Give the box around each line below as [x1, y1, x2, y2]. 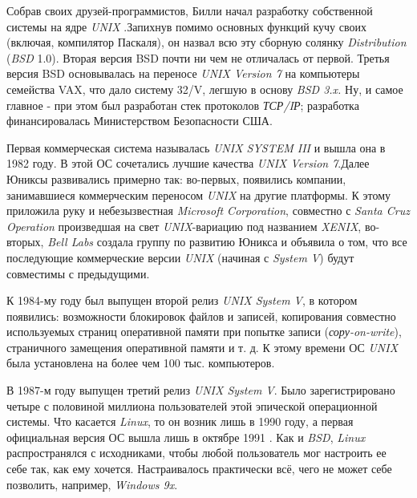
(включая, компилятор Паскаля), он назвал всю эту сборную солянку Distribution [6, 34, 407, 51]
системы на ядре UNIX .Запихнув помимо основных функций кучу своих [6, 18, 366, 34]
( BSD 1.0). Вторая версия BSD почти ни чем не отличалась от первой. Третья [6, 49, 390, 66]
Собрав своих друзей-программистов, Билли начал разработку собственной [6, 2, 373, 18]
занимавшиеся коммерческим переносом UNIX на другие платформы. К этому [6, 186, 391, 203]
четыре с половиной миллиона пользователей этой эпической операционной [6, 397, 378, 414]
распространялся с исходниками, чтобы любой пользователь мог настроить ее [6, 444, 387, 461]
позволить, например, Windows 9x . [6, 476, 178, 492]
